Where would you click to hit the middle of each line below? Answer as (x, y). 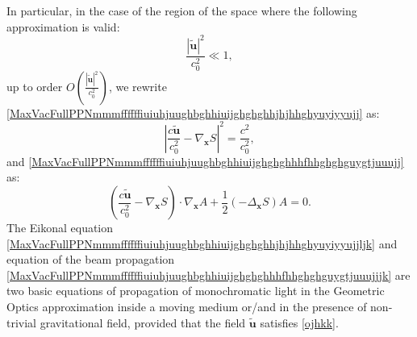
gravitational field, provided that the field (143, 322)
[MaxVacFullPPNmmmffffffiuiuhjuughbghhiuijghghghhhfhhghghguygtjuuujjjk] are (208, 275)
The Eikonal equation (60, 228)
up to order (35, 86)
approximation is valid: (63, 26)
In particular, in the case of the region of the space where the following (182, 10)
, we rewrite (138, 86)
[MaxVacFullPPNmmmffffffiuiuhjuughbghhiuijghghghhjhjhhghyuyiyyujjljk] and (202, 243)
